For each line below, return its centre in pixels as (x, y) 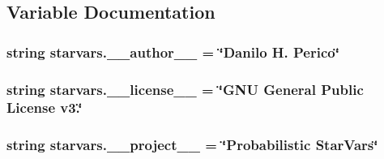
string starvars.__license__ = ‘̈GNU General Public (185, 89)
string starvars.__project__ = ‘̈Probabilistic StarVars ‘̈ (192, 145)
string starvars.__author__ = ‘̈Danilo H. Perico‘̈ (173, 52)
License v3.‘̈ (45, 107)
